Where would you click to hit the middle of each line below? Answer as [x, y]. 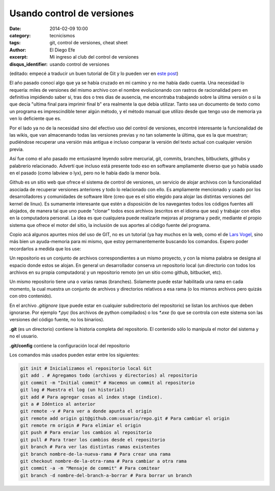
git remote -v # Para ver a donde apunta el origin [86, 411]
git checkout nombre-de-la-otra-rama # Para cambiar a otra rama [103, 461]
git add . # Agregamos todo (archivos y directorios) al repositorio [109, 376]
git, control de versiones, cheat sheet [89, 43]
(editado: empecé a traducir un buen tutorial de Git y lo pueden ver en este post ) [94, 73]
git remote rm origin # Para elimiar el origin [80, 425]
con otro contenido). [31, 296]
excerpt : [19, 57]
